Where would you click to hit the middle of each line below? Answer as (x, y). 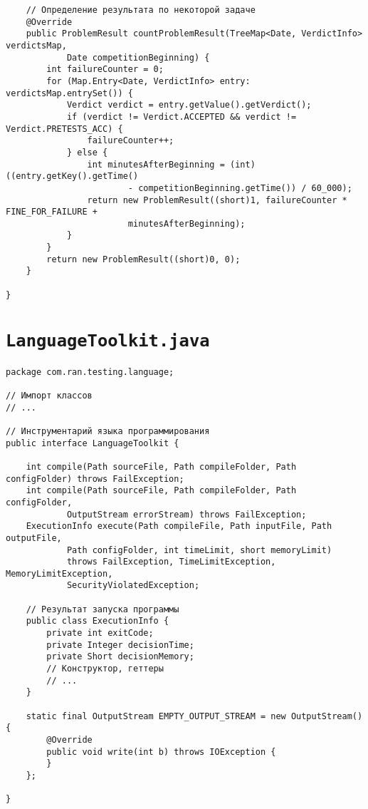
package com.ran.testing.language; (90, 372)
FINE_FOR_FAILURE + (52, 212)
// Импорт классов (49, 395)
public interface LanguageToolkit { (93, 443)
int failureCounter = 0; (105, 69)
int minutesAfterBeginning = (156, 164)
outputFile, (34, 538)
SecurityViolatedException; (133, 586)
